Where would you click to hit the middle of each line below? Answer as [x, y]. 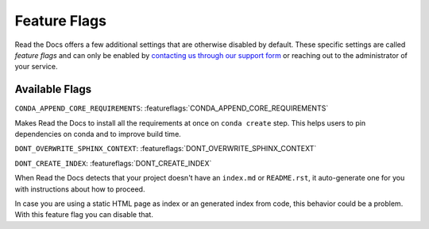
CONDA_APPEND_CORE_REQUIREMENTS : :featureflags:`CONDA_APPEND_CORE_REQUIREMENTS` [172, 108]
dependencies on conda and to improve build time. [98, 134]
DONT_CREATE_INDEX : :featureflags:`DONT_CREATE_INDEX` [113, 163]
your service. [36, 67]
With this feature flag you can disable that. [84, 215]
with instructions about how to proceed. [80, 189]
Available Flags [53, 89]
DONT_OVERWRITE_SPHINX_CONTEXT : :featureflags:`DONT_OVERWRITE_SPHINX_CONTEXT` [166, 149]
